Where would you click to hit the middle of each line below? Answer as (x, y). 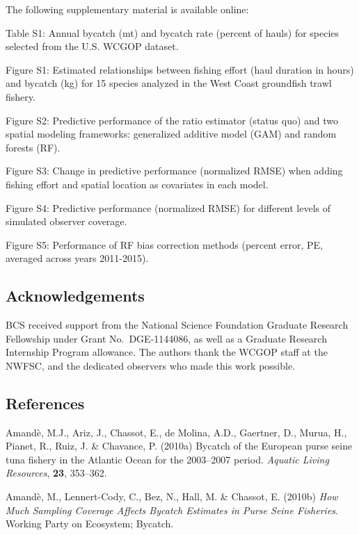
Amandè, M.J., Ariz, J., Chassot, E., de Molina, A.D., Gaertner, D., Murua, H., (176, 432)
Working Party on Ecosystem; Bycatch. (90, 524)
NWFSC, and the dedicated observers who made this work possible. (151, 365)
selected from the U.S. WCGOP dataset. (92, 46)
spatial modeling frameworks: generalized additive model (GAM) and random (171, 134)
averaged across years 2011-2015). (77, 258)
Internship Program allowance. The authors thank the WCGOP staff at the (167, 352)
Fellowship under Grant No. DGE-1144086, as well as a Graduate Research (166, 338)
